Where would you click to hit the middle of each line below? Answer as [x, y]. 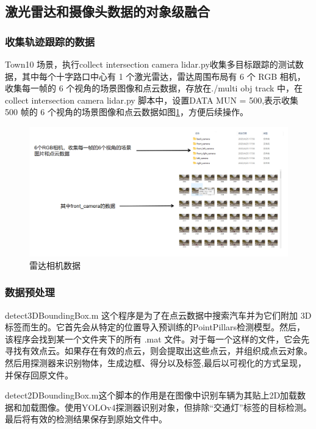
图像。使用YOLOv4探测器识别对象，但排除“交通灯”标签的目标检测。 [175, 407]
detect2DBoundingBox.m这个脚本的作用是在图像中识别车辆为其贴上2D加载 [151, 395]
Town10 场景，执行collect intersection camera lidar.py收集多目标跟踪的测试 [150, 64]
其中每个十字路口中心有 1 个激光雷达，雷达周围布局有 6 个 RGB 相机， [163, 76]
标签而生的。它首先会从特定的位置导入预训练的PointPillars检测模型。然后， [155, 327]
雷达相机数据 [55, 265]
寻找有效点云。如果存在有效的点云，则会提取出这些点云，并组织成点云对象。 [159, 351]
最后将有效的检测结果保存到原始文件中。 [86, 419]
